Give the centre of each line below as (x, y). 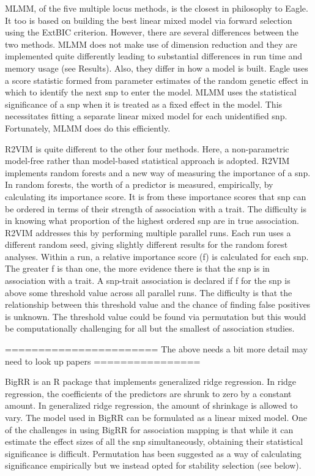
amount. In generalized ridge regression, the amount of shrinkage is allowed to (151, 405)
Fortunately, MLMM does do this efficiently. (88, 128)
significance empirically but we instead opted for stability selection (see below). (153, 465)
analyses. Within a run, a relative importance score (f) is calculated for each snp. (157, 256)
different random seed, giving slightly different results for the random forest (146, 244)
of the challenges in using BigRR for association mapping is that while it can (149, 429)
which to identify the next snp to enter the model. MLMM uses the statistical (151, 92)
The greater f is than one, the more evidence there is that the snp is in (137, 268)
